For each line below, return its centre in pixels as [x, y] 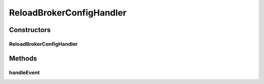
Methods [23, 58]
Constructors [30, 30]
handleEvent [24, 72]
